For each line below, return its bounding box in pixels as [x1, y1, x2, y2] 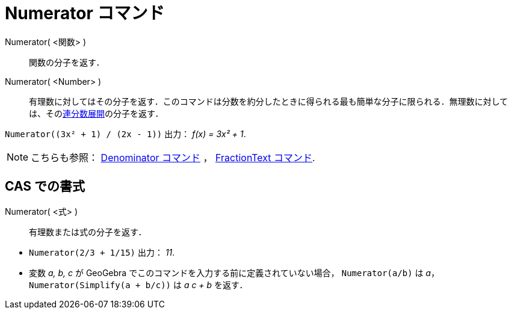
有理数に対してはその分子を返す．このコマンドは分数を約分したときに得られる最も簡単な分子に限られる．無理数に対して [29, 96, 508, 106]
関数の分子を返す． [29, 57, 105, 67]
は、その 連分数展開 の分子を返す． [29, 108, 164, 119]
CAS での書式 [5, 179, 85, 194]
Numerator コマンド [5, 3, 165, 23]
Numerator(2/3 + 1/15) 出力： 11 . [29, 247, 175, 257]
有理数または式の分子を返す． [29, 226, 147, 237]
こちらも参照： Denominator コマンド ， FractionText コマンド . [31, 151, 315, 164]
